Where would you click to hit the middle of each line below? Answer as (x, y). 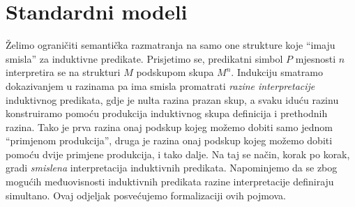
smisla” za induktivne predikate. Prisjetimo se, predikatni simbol (144, 58)
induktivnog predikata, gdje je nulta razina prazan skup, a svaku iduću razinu (172, 99)
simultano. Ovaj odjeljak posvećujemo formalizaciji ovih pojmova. (146, 195)
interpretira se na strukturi (63, 72)
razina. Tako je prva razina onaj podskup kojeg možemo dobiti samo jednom (169, 127)
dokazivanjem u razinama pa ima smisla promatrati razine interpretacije (160, 85)
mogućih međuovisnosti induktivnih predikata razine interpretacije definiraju (170, 182)
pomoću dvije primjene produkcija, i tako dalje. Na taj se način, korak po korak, (178, 154)
